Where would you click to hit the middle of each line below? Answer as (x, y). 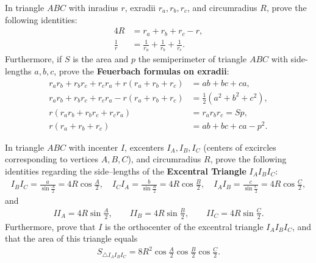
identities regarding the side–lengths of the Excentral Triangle (126, 171)
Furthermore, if (34, 59)
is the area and (101, 59)
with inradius (93, 7)
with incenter (93, 147)
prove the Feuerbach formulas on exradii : (144, 71)
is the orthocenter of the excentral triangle (184, 226)
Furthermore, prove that (50, 226)
